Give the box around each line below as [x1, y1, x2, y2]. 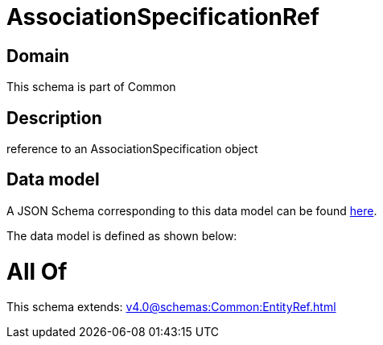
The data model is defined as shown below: [6, 228, 237, 243]
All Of [6, 257, 68, 285]
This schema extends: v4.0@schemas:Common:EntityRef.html [6, 300, 336, 314]
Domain [6, 45, 70, 66]
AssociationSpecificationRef [6, 3, 319, 31]
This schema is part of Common [6, 80, 176, 94]
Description [6, 107, 102, 128]
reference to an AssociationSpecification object [6, 142, 258, 156]
